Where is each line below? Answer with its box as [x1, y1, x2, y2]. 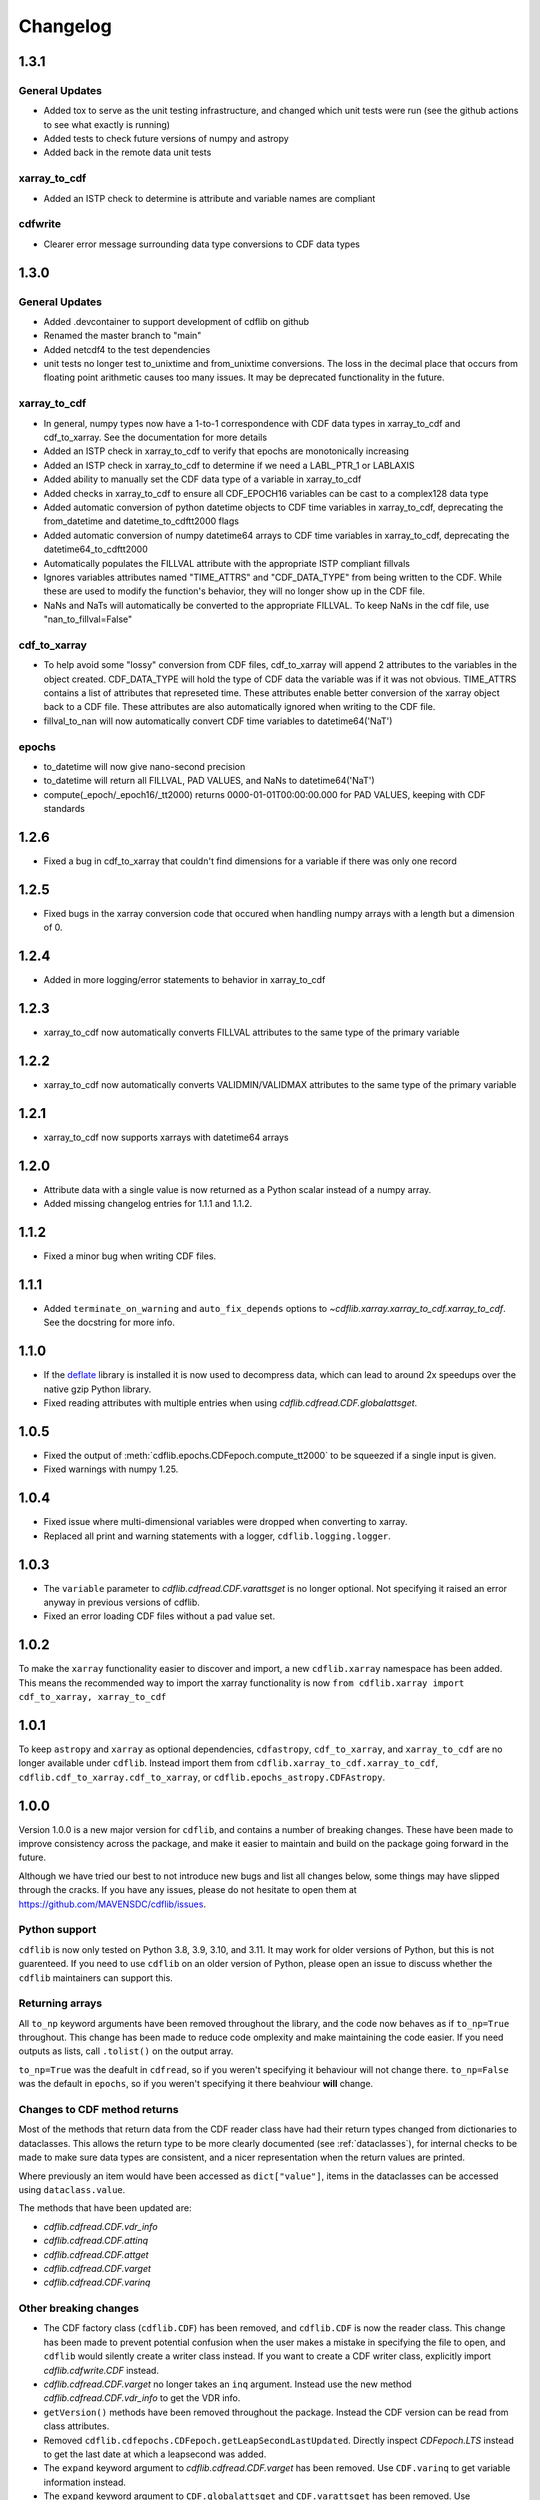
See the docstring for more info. [43, 1316, 175, 1329]
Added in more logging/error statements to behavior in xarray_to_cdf [43, 974, 326, 986]
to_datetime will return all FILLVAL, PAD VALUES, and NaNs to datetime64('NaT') [43, 775, 375, 787]
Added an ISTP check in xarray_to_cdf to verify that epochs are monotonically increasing [43, 445, 410, 457]
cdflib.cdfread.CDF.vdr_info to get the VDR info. [43, 2392, 241, 2404]
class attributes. [43, 2420, 110, 2432]
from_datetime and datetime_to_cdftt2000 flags [43, 515, 240, 527]
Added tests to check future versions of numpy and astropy [43, 133, 289, 145]
